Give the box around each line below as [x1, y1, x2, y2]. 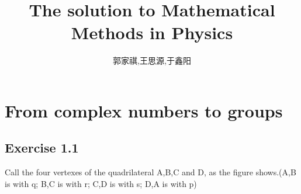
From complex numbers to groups [5, 98, 283, 122]
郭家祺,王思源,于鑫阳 [113, 54, 191, 67]
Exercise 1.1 [5, 138, 79, 157]
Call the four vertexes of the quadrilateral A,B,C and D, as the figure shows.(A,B [5, 166, 296, 178]
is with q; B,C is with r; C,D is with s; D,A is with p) [5, 177, 197, 189]
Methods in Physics [71, 20, 233, 44]
